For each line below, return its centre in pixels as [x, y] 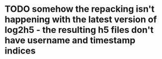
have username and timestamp [70, 41]
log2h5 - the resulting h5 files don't [79, 30]
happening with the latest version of [81, 19]
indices [20, 51]
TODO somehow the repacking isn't [80, 9]
